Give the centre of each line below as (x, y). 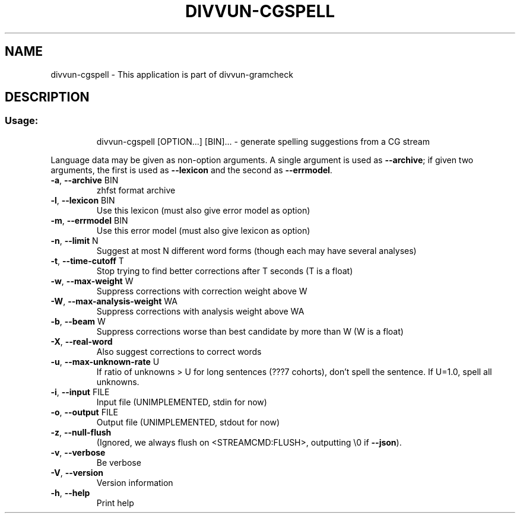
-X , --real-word (82, 341)
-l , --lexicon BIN (83, 200)
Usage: (22, 121)
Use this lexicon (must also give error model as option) (203, 210)
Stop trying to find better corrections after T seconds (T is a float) (225, 271)
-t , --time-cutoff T (87, 260)
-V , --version (77, 472)
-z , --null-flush (81, 432)
